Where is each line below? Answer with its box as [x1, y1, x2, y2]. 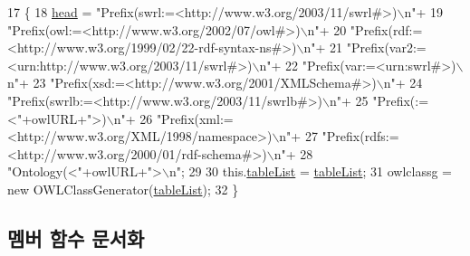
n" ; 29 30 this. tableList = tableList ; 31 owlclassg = [168, 162, 452, 181]
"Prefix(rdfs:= [321, 127, 399, 146]
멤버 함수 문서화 [7, 223, 145, 251]
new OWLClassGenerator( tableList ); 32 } [7, 179, 239, 198]
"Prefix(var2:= [346, 38, 427, 57]
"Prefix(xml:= [156, 109, 234, 128]
